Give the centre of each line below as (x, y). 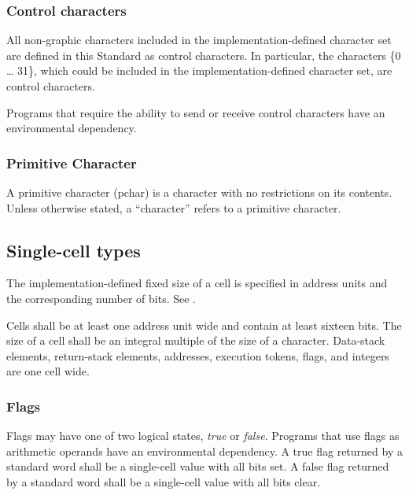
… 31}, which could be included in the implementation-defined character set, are (199, 70)
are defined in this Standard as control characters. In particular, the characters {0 (204, 55)
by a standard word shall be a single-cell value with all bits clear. (164, 481)
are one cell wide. (48, 371)
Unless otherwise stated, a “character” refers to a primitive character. (174, 207)
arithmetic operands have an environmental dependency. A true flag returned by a (204, 451)
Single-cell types (74, 250)
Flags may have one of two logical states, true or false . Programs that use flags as (203, 436)
